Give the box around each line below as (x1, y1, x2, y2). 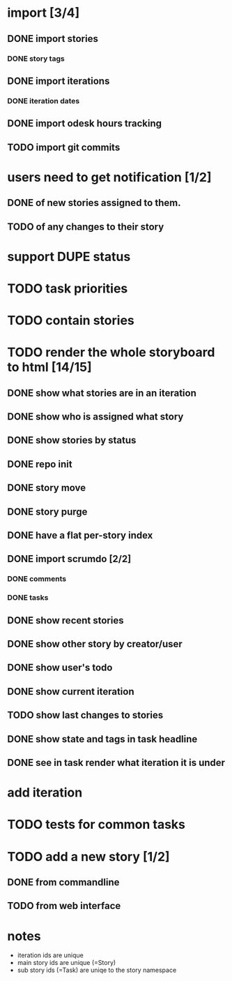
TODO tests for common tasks (7, 817, 186, 832)
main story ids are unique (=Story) (17, 959, 116, 967)
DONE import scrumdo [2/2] (7, 553, 132, 565)
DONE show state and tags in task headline (7, 733, 198, 745)
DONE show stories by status (7, 434, 137, 446)
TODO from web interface (7, 900, 121, 912)
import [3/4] (7, 5, 80, 21)
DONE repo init (7, 458, 72, 470)
